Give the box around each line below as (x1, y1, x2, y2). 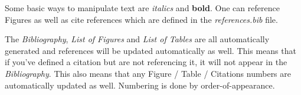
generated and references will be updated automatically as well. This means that (5, 44, 296, 56)
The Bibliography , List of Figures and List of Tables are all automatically (5, 33, 270, 45)
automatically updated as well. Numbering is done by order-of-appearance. (5, 79, 275, 91)
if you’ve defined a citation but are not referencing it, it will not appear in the (5, 56, 287, 68)
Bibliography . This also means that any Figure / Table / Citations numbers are (5, 67, 291, 79)
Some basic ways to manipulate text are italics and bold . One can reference (5, 2, 280, 13)
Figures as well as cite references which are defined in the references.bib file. (5, 13, 278, 25)
